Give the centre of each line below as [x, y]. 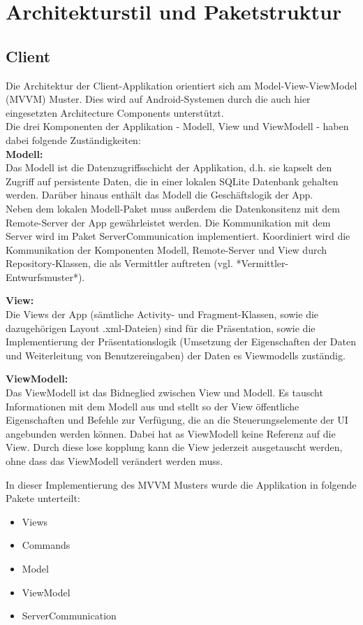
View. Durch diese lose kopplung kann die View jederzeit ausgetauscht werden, [174, 447]
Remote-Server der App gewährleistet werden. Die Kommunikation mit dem [168, 222]
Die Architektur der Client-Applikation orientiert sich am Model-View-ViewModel [181, 85]
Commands [46, 545]
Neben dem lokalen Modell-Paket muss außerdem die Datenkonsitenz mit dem [173, 208]
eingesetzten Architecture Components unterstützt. [115, 112]
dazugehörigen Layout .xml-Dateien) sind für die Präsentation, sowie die [161, 328]
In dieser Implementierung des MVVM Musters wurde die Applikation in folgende [181, 484]
